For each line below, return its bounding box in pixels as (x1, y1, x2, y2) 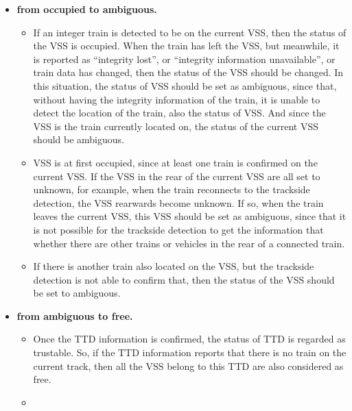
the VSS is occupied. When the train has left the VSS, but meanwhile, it (33, 38, 340, 53)
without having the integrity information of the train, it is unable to (33, 92, 320, 106)
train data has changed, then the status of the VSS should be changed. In (33, 65, 344, 79)
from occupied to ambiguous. (16, 2, 157, 16)
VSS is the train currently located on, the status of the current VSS (33, 119, 318, 133)
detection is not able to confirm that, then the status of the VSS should (33, 272, 335, 286)
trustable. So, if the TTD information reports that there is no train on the (33, 345, 347, 360)
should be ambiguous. (33, 132, 124, 147)
